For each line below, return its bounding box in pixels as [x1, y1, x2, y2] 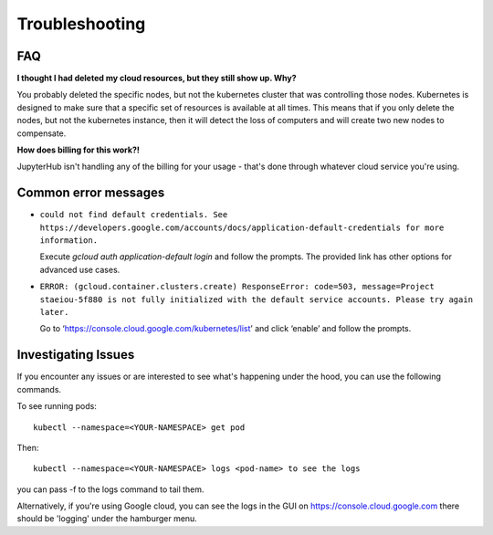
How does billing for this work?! [16, 144, 141, 155]
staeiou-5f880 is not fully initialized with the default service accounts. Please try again [39, 294, 474, 305]
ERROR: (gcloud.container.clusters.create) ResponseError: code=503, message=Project [39, 281, 435, 292]
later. [39, 307, 69, 318]
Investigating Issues [16, 347, 135, 362]
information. [39, 236, 99, 246]
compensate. [16, 128, 67, 139]
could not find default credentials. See [39, 210, 228, 220]
